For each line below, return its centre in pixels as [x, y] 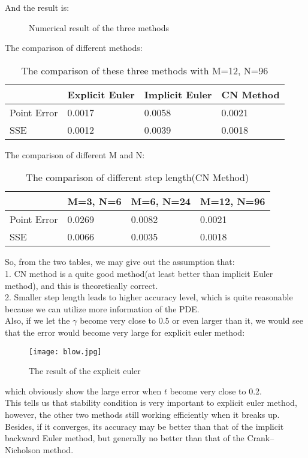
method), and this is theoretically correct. [81, 285]
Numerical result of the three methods [99, 27]
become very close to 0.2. [216, 391]
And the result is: [37, 7]
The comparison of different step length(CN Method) [138, 177]
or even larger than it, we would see [238, 320]
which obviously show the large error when [83, 391]
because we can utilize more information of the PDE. [102, 308]
